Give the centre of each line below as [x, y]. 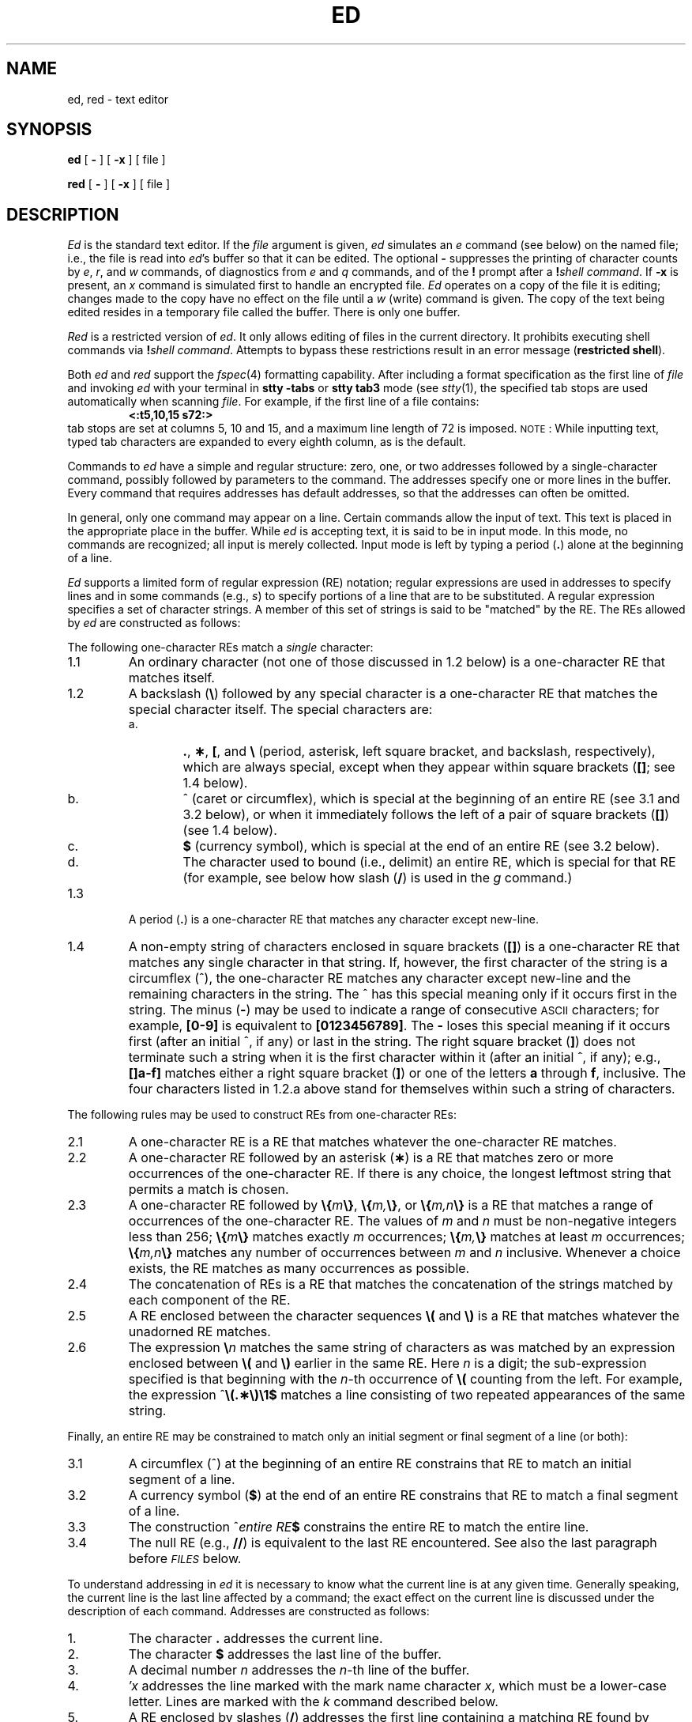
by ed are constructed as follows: [154, 623]
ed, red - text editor [118, 99]
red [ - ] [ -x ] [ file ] [119, 184]
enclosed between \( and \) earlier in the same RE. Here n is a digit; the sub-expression [387, 1363]
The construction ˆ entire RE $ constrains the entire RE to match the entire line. [359, 1527]
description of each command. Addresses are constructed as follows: [248, 1611]
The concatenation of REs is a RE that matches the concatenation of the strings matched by [401, 1284]
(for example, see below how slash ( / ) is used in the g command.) [378, 878]
